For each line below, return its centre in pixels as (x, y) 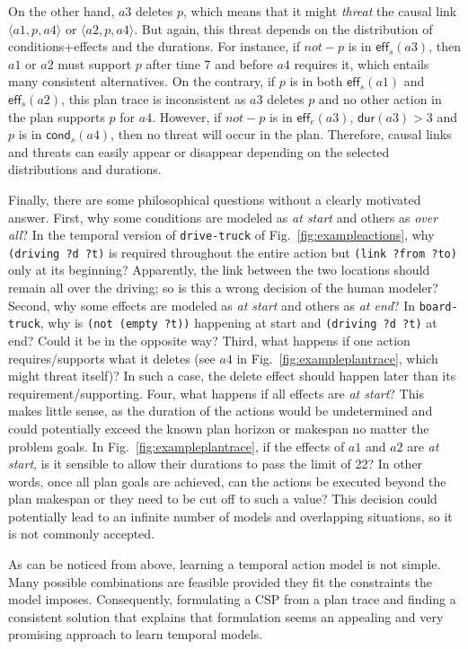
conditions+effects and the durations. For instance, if (154, 46)
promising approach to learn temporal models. (136, 634)
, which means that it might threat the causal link (320, 11)
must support (95, 63)
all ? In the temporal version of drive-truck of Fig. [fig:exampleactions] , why (221, 235)
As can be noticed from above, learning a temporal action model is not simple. (225, 564)
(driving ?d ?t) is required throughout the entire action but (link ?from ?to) (233, 252)
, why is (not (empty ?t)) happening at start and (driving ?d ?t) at (238, 323)
